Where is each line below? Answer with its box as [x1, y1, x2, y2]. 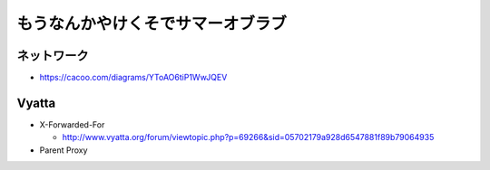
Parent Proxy [39, 145, 88, 156]
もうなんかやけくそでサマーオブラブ [16, 14, 288, 33]
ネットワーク [16, 48, 89, 63]
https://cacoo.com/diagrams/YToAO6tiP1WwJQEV [39, 72, 228, 83]
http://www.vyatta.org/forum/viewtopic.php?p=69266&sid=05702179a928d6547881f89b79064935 [62, 132, 435, 143]
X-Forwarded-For [39, 118, 105, 130]
